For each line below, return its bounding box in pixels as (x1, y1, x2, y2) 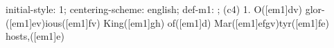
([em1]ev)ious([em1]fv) (6, 15, 100, 29)
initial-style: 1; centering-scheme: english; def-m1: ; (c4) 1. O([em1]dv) (6, 2, 303, 16)
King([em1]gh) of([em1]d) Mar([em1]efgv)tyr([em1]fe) (103, 15, 329, 29)
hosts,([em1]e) (6, 29, 64, 43)
